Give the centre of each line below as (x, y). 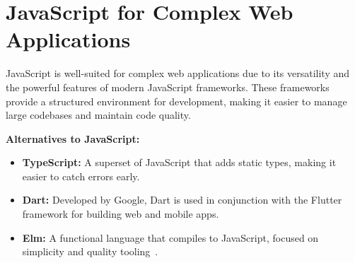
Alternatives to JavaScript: (73, 138)
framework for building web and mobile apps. (121, 214)
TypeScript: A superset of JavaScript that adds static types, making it (179, 162)
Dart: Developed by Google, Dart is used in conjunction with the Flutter (182, 200)
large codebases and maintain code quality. (98, 115)
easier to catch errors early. (81, 176)
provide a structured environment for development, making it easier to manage (176, 101)
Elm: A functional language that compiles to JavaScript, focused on (170, 237)
